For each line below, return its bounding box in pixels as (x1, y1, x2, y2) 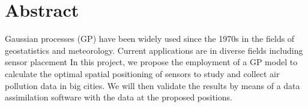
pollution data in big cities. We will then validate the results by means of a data (5, 79, 300, 91)
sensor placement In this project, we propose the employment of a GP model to (5, 56, 298, 68)
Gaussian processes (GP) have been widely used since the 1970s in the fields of (5, 32, 295, 45)
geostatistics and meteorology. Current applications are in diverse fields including (5, 44, 303, 56)
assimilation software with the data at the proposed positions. (5, 91, 232, 103)
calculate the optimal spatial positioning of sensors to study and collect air (5, 67, 280, 80)
